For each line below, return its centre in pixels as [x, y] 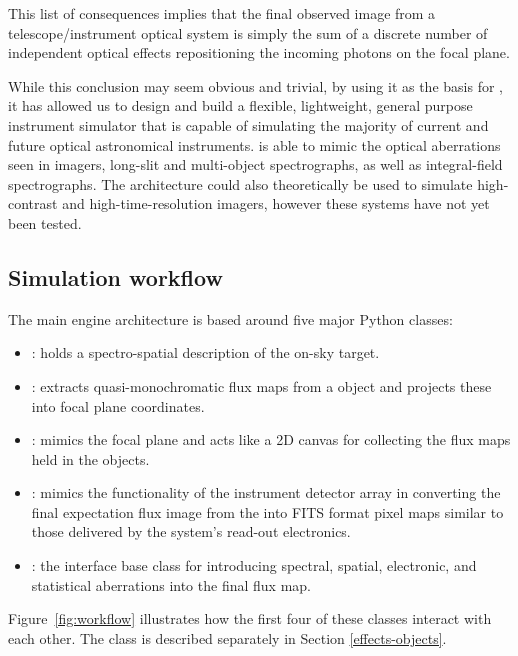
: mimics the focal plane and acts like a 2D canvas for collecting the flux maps [271, 439]
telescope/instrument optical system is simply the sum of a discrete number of [248, 32]
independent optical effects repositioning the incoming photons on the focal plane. [259, 52]
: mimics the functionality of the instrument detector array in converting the [266, 492]
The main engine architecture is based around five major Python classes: [230, 318]
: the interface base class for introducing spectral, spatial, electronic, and [254, 565]
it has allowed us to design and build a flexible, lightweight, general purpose [240, 105]
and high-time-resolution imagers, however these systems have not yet [276, 203]
